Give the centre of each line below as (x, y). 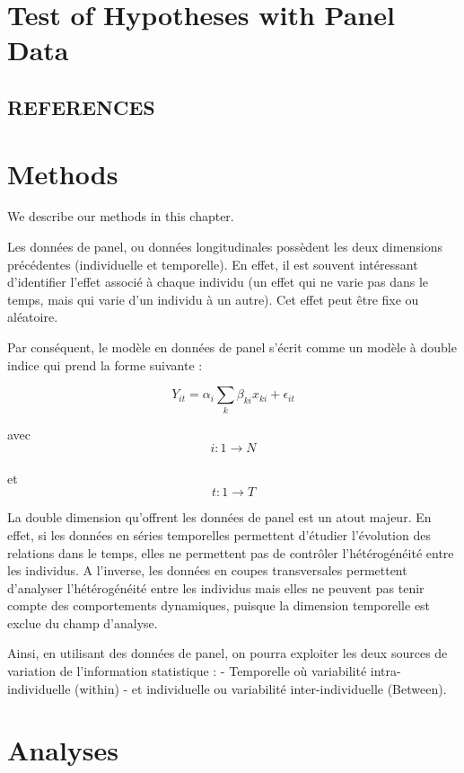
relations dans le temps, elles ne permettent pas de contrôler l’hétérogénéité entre (231, 552)
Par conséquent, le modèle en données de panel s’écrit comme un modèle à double (232, 347)
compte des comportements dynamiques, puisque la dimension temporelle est (219, 605)
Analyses (63, 750)
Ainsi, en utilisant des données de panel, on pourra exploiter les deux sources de (228, 653)
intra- (385, 671)
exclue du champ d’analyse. (83, 622)
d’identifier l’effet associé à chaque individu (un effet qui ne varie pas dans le (218, 282)
